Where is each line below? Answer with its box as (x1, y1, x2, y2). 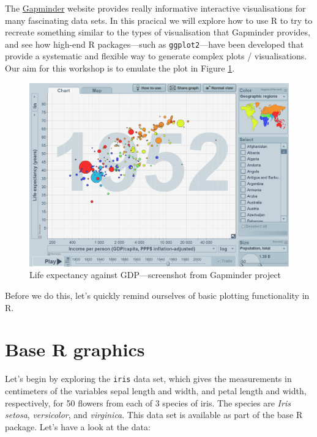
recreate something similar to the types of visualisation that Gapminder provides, (5, 26, 310, 39)
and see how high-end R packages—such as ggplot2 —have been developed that (5, 37, 304, 50)
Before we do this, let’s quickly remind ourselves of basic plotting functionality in (5, 289, 310, 301)
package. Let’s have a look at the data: (5, 420, 151, 433)
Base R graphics (5, 337, 145, 362)
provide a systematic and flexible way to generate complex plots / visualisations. (5, 50, 307, 62)
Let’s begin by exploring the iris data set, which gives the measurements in (5, 372, 292, 385)
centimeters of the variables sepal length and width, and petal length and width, (5, 384, 307, 397)
